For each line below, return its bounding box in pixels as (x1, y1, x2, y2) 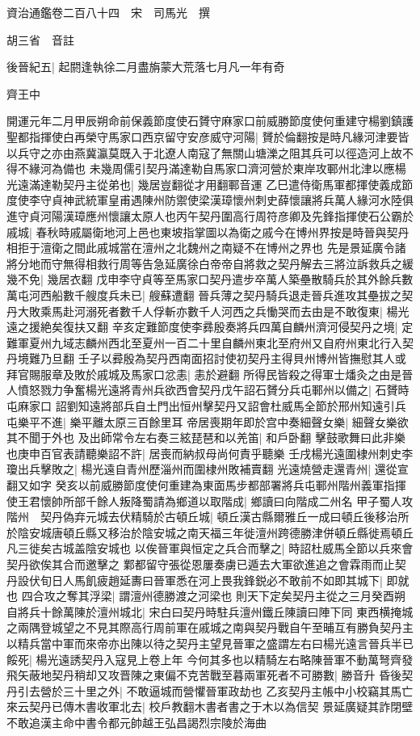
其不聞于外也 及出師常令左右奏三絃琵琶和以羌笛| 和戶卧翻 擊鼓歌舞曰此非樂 (6, 429, 405, 446)
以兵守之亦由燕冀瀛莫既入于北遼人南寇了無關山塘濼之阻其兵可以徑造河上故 (6, 144, 402, 161)
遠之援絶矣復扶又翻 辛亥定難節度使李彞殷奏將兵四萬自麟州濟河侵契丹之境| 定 (6, 318, 414, 335)
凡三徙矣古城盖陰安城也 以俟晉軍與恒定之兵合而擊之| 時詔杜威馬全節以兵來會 (6, 540, 414, 557)
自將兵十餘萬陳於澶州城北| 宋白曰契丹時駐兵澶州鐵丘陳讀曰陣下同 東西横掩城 (6, 603, 414, 620)
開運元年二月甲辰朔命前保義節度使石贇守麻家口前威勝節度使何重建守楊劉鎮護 (6, 112, 414, 129)
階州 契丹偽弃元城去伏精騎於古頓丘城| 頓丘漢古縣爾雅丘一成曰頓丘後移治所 (6, 508, 409, 525)
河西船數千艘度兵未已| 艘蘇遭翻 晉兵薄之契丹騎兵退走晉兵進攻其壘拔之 (28, 286, 402, 303)
